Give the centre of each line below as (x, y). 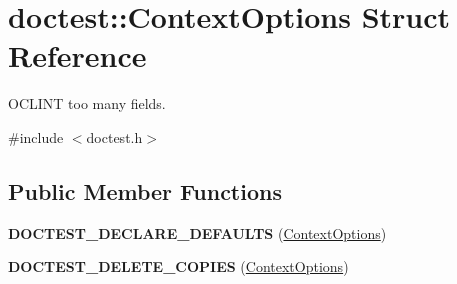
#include (36, 136)
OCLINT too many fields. (87, 103)
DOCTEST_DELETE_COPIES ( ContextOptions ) (178, 266)
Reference (77, 55)
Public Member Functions (145, 190)
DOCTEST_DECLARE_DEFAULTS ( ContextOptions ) (197, 232)
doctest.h (114, 136)
